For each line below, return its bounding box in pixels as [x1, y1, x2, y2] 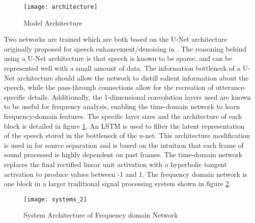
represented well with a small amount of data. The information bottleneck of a [4, 63, 241, 73]
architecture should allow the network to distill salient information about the [17, 72, 249, 83]
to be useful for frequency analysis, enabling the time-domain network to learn [4, 101, 240, 111]
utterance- [215, 82, 247, 92]
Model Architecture [24, 17, 83, 28]
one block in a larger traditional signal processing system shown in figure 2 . [4, 178, 231, 189]
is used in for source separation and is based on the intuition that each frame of [4, 139, 244, 150]
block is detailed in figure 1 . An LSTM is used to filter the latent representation [4, 120, 245, 131]
